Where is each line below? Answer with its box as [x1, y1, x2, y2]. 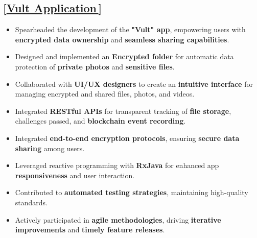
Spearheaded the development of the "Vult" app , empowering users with [15, 24, 246, 35]
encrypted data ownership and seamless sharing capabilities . [15, 34, 229, 44]
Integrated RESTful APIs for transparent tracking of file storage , [15, 105, 231, 116]
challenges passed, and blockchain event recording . [15, 115, 186, 126]
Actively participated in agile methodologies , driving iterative [15, 214, 221, 225]
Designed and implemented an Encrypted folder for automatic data [15, 51, 234, 62]
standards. [15, 197, 48, 207]
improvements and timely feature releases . [15, 224, 165, 235]
